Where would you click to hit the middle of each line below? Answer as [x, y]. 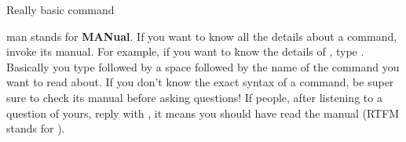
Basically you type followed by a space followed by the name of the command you [203, 66]
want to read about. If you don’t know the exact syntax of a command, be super [200, 82]
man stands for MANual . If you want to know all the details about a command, [202, 36]
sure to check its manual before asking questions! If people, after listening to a [194, 97]
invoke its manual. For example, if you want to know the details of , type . [185, 51]
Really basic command [60, 9]
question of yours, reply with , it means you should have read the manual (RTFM [203, 113]
